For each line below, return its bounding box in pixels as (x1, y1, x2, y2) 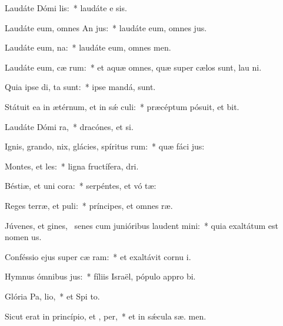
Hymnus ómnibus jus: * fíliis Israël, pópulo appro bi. (5, 270, 196, 282)
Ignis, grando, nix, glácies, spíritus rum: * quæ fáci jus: (5, 140, 205, 152)
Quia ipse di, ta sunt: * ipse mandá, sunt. (5, 81, 156, 93)
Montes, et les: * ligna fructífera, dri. (5, 159, 139, 172)
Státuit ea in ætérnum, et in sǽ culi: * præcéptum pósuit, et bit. (5, 100, 239, 112)
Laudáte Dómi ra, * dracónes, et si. (5, 120, 134, 132)
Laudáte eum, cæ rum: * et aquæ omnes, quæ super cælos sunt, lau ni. (5, 61, 262, 73)
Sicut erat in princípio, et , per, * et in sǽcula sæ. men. (5, 310, 207, 322)
